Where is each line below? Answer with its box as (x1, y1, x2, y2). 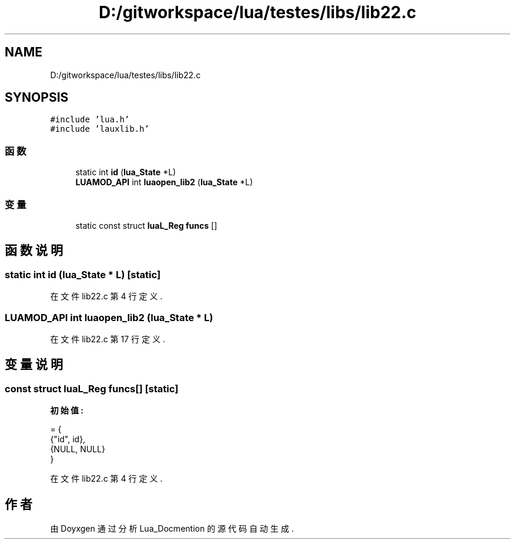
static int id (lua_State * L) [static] (5, 268, 161, 281)
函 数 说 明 (5, 243, 63, 258)
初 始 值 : (50, 405, 84, 416)
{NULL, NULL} (50, 444, 105, 455)
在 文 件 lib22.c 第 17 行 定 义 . (50, 333, 165, 344)
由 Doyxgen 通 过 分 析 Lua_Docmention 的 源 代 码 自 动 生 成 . (50, 523, 294, 533)
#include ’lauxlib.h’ (50, 124, 149, 134)
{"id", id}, (50, 434, 86, 445)
